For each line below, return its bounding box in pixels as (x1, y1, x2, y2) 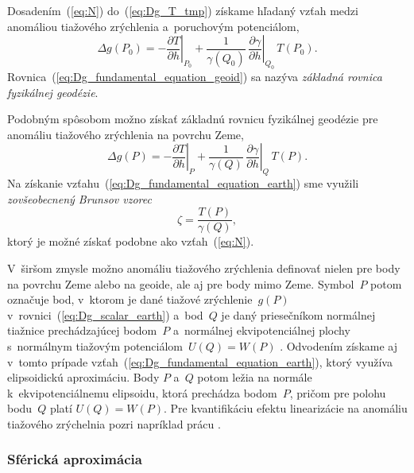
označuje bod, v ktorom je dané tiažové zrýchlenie (7, 291, 253, 308)
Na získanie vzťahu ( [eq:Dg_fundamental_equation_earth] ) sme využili (7, 175, 359, 192)
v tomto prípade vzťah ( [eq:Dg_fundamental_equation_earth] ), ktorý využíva (7, 353, 393, 370)
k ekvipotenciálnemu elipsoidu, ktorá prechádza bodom (7, 384, 277, 401)
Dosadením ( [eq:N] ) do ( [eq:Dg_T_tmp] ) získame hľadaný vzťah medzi (7, 2, 358, 18)
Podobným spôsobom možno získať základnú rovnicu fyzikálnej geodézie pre (7, 110, 378, 127)
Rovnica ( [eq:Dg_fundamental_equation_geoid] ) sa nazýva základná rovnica (7, 68, 382, 84)
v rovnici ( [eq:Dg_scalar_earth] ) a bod (7, 306, 203, 323)
